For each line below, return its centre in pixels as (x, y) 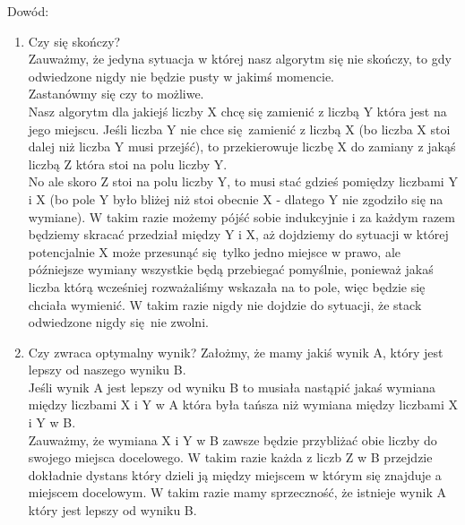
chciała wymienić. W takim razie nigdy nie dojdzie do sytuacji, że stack (225, 304)
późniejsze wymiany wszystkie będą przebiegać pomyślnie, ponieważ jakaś (231, 269)
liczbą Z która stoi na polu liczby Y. (128, 164)
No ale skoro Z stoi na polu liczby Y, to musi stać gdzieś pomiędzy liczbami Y (243, 181)
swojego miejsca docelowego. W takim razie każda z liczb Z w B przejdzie (230, 457)
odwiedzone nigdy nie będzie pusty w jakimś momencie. (181, 76)
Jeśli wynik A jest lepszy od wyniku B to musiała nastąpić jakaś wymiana (232, 387)
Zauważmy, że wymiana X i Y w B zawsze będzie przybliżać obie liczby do (232, 439)
